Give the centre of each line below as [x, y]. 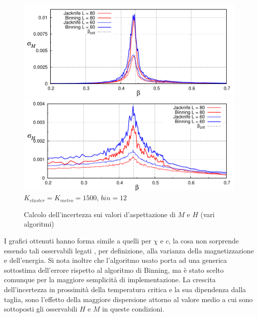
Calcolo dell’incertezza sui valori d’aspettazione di [100, 214]
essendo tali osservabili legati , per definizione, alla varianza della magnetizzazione [129, 250]
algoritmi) [39, 224]
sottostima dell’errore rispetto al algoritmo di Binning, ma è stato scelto [114, 270]
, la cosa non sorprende [204, 240]
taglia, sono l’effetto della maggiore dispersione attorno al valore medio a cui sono [129, 299]
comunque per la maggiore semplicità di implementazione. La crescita [110, 279]
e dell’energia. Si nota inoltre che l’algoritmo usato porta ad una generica [116, 260]
